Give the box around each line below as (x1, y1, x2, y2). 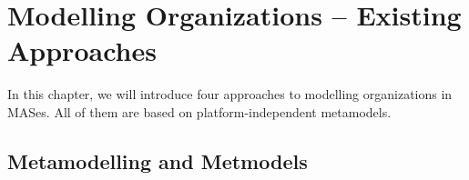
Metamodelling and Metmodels (7, 146, 308, 175)
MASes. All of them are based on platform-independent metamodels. (7, 102, 392, 121)
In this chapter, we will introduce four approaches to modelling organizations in (7, 85, 453, 104)
